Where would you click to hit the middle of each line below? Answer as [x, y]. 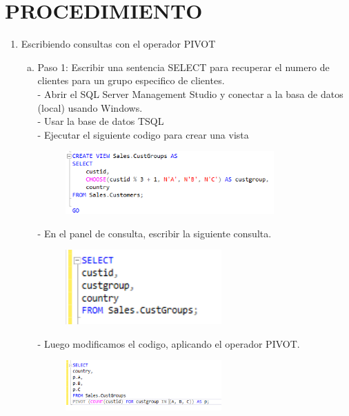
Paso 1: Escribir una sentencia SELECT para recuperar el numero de [183, 67]
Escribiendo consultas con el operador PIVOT [118, 44]
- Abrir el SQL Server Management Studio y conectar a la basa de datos [190, 93]
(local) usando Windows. [90, 107]
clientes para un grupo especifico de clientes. [131, 80]
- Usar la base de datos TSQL [101, 121]
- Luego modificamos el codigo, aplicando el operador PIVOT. [169, 343]
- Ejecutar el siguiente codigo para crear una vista [143, 134]
